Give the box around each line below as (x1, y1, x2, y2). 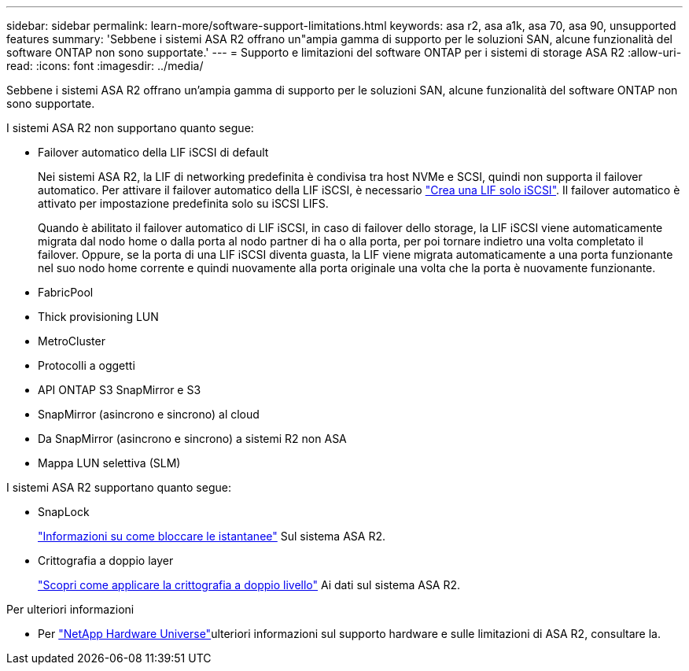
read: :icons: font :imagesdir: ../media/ (6, 59, 204, 72)
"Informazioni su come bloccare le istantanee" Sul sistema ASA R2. (38, 529, 385, 543)
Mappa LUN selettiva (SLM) (38, 456, 181, 470)
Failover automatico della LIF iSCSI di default (38, 146, 269, 159)
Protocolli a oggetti (38, 359, 135, 372)
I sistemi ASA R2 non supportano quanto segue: (6, 121, 254, 135)
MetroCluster (38, 334, 105, 348)
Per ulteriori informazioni (6, 603, 134, 616)
